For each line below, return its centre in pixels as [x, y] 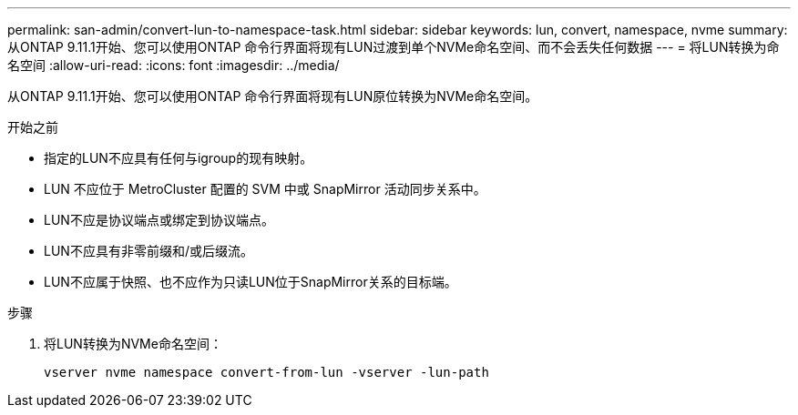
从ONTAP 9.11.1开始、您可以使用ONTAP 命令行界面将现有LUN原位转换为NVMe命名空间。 [273, 96]
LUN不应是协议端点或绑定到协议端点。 [159, 220]
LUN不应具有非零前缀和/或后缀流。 [148, 251]
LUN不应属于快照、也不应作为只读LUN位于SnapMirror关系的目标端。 [251, 282]
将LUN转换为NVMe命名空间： [133, 344]
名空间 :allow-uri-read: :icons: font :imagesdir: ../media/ [174, 65]
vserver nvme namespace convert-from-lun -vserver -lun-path [266, 372]
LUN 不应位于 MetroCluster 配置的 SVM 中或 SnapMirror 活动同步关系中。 [265, 189]
